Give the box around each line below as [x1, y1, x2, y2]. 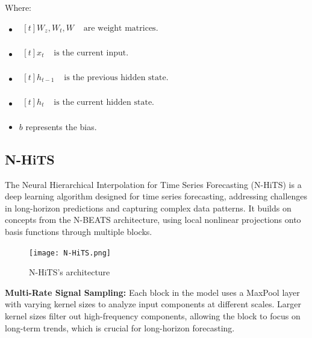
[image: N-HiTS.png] [29, 248, 111, 257]
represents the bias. [25, 120, 97, 133]
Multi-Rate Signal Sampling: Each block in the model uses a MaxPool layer [5, 286, 300, 298]
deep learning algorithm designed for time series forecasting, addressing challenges [5, 190, 308, 202]
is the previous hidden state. [64, 73, 169, 82]
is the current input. [54, 48, 129, 57]
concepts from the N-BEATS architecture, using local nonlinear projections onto [5, 213, 301, 226]
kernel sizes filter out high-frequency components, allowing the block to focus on [5, 310, 301, 322]
